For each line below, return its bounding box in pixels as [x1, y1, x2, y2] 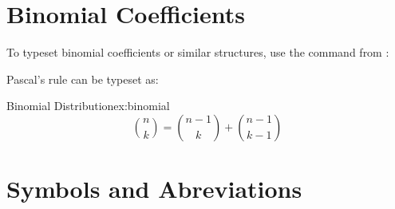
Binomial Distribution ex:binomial [6, 97, 170, 114]
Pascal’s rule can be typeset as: [6, 70, 159, 87]
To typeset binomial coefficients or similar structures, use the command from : [6, 44, 389, 61]
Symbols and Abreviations [6, 172, 302, 205]
